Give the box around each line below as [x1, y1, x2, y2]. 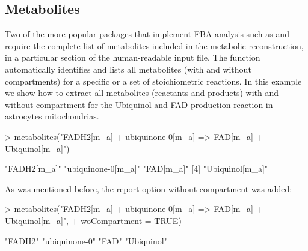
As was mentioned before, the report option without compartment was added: [5, 182, 292, 195]
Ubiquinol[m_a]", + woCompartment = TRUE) [5, 214, 182, 226]
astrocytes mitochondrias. [5, 110, 99, 122]
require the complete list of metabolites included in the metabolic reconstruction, [5, 39, 304, 52]
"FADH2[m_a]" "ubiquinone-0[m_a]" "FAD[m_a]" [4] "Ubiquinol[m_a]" [5, 162, 268, 175]
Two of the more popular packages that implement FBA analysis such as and [5, 28, 289, 40]
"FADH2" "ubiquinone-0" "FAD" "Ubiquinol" [5, 234, 167, 247]
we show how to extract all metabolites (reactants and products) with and [5, 86, 279, 99]
